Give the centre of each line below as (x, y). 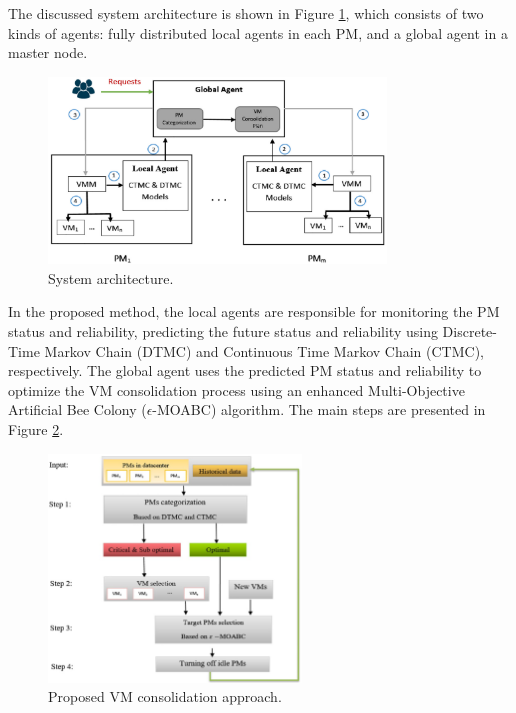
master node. (48, 52)
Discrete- (469, 331)
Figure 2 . (36, 429)
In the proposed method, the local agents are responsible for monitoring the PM (254, 311)
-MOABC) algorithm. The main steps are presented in (319, 409)
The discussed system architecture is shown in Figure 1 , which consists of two (246, 13)
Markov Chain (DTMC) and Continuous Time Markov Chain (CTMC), (264, 350)
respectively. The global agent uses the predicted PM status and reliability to (245, 370)
